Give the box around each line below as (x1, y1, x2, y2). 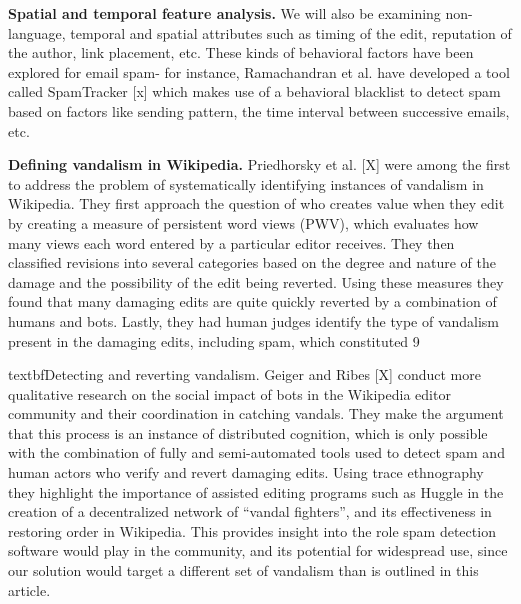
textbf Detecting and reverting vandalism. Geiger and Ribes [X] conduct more (8, 364, 481, 385)
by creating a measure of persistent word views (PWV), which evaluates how (8, 212, 479, 233)
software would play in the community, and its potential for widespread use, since (8, 540, 508, 561)
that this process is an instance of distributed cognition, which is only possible (8, 422, 488, 443)
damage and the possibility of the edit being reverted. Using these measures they (8, 271, 504, 292)
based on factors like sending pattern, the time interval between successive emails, (8, 100, 510, 121)
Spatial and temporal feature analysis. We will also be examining (8, 3, 441, 23)
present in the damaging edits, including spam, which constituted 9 (8, 330, 420, 351)
